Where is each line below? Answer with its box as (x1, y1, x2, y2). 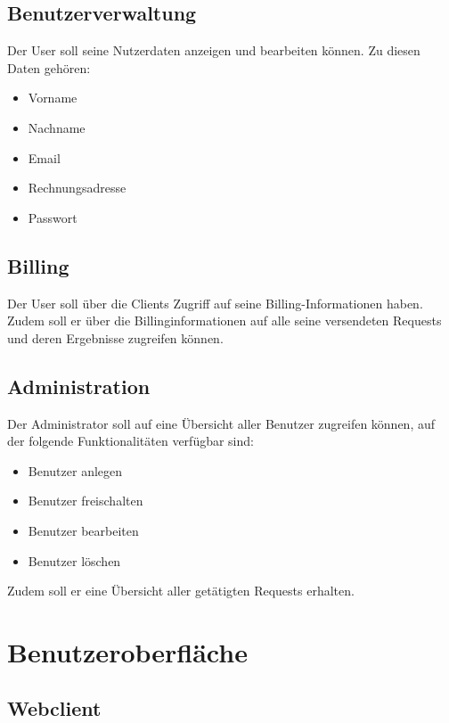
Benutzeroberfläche (7, 633, 248, 670)
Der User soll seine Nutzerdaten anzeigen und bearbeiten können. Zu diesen (7, 41, 420, 60)
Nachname (28, 118, 86, 136)
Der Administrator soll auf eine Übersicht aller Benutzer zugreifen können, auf (7, 414, 436, 432)
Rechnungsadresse (28, 178, 127, 197)
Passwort (28, 208, 78, 226)
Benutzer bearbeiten (28, 521, 139, 539)
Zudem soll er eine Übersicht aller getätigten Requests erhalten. (7, 581, 355, 600)
